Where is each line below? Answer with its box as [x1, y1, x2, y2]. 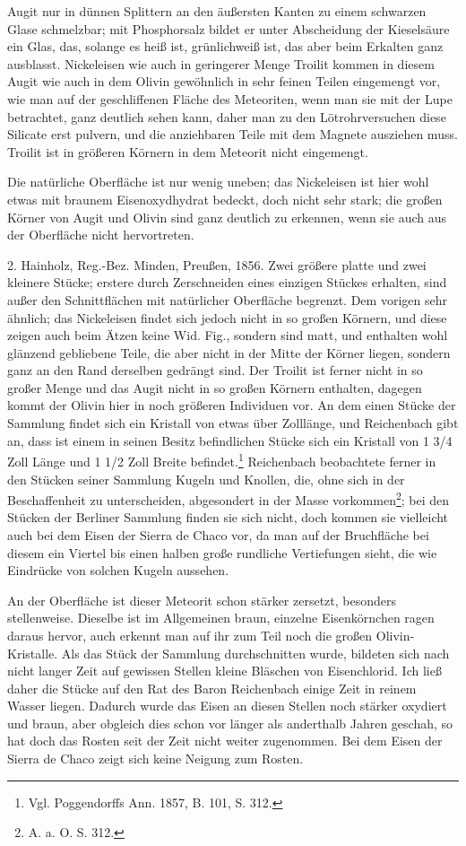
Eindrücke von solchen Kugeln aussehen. [7, 561, 229, 580]
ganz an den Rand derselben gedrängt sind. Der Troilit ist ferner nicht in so [7, 361, 423, 379]
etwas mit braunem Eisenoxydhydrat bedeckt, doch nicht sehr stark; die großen [7, 189, 443, 208]
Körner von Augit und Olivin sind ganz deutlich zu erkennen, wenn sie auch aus [7, 207, 446, 226]
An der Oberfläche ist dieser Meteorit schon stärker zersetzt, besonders [7, 590, 397, 609]
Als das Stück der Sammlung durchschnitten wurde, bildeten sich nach [61, 643, 450, 662]
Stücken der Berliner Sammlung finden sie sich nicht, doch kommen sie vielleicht [7, 508, 449, 527]
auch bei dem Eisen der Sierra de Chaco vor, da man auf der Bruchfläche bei [7, 525, 429, 544]
